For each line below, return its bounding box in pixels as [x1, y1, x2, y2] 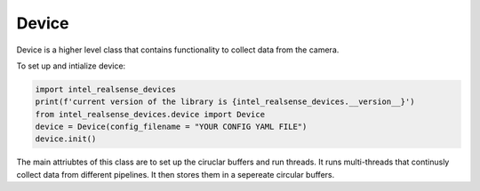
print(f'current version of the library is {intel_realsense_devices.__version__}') [35, 97, 415, 107]
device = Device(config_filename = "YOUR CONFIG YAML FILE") [35, 122, 308, 132]
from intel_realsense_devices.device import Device [35, 109, 266, 119]
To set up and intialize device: [16, 60, 126, 71]
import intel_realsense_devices [35, 84, 177, 94]
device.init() [35, 134, 97, 144]
